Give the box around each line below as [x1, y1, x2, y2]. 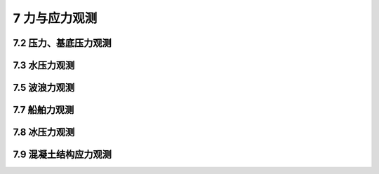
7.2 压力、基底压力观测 [13, 37, 112, 49]
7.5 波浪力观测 [13, 82, 75, 94]
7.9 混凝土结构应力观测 [13, 149, 112, 161]
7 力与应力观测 [13, 10, 98, 26]
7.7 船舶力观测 [13, 104, 74, 116]
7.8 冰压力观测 [13, 126, 75, 138]
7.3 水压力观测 [13, 59, 75, 71]
